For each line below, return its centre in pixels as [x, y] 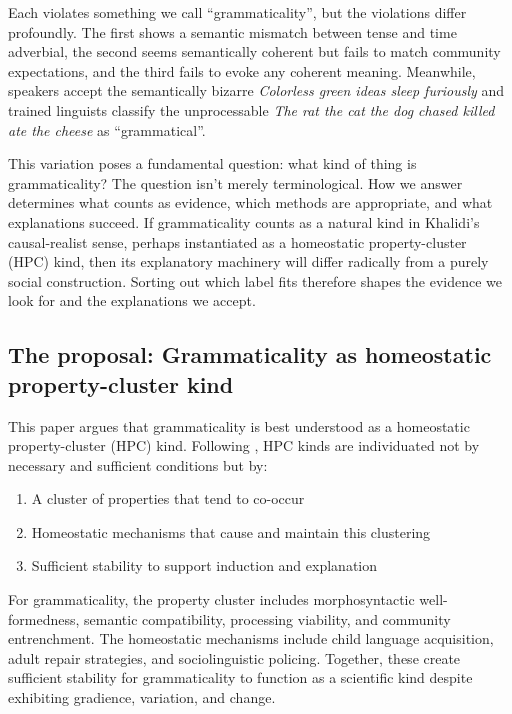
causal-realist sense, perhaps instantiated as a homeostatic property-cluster [237, 241]
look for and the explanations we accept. [132, 300]
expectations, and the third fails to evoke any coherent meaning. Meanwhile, [242, 70]
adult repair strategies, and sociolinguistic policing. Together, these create [234, 657]
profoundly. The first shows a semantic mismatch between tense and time [232, 31]
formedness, [44, 618]
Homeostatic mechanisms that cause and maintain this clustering [231, 531]
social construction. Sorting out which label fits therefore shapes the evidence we [255, 280]
